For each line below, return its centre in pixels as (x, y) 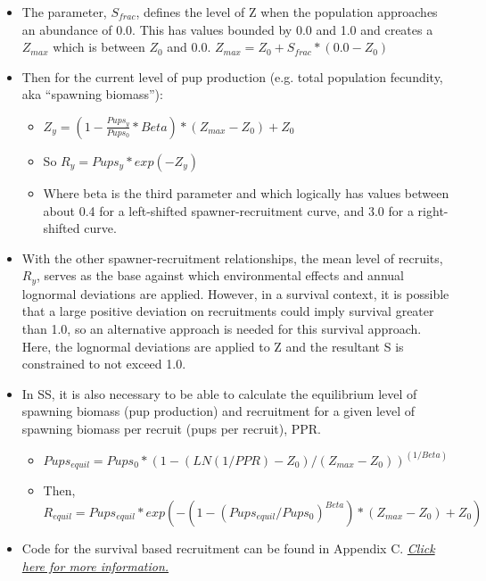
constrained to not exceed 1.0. (104, 364)
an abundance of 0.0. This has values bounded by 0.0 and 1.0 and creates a (227, 29)
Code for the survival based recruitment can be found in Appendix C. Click (228, 548)
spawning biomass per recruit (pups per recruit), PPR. (172, 428)
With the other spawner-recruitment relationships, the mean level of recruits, (232, 257)
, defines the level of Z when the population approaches (287, 12)
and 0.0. (189, 47)
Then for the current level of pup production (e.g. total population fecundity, (232, 76)
